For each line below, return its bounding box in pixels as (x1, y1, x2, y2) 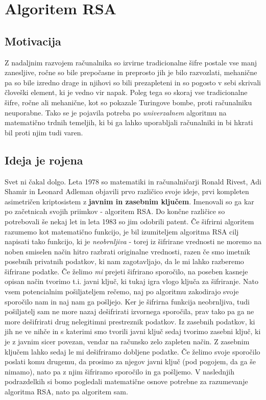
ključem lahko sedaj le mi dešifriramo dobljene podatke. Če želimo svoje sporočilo (5, 346, 260, 357)
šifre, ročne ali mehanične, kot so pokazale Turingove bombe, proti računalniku (5, 97, 252, 107)
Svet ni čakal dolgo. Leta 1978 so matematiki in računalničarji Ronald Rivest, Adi (5, 176, 261, 186)
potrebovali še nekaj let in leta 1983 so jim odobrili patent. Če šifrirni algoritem (5, 216, 254, 226)
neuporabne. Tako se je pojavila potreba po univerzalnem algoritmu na (5, 107, 227, 117)
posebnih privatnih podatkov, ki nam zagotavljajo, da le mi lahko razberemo (5, 256, 244, 267)
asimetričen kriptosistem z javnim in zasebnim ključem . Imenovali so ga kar (5, 196, 254, 206)
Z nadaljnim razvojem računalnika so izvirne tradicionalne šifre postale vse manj (5, 57, 257, 67)
